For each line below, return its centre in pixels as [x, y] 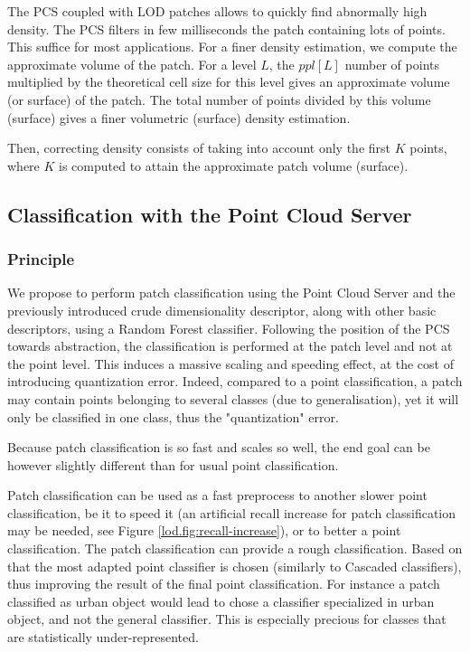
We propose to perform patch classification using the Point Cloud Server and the [231, 293]
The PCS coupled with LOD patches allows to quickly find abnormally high [217, 11]
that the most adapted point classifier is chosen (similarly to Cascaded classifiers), [235, 566]
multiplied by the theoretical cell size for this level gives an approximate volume [229, 82]
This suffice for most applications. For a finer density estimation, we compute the [232, 47]
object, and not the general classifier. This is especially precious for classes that [227, 619]
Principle [41, 259]
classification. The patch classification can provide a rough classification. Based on [235, 548]
